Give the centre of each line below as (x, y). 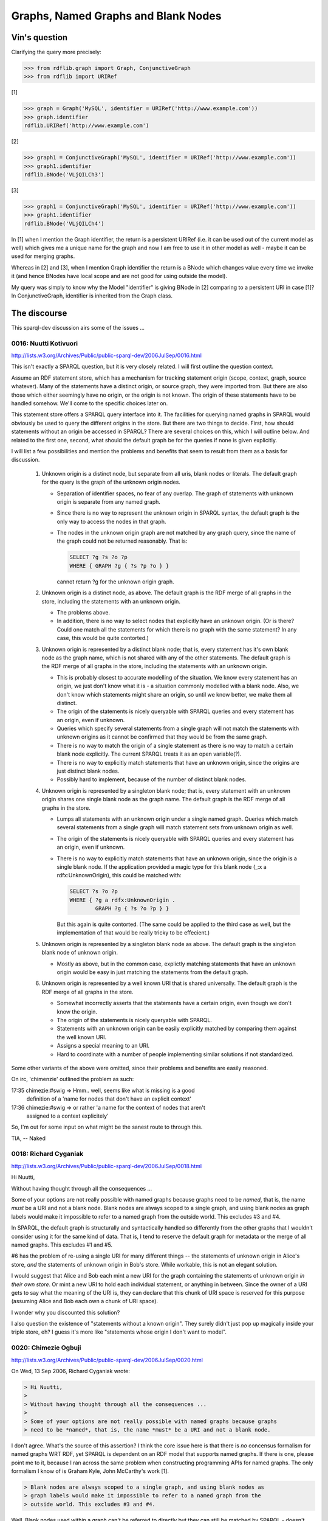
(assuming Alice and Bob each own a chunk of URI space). (84, 1301)
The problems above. (84, 613)
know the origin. (77, 1011)
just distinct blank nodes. (88, 771)
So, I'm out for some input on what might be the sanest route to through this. (107, 1127)
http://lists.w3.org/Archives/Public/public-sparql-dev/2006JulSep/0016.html (106, 355)
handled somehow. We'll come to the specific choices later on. (90, 403)
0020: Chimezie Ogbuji (46, 1348)
